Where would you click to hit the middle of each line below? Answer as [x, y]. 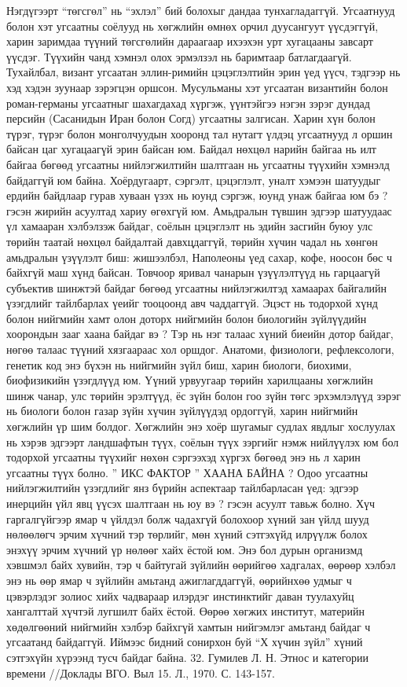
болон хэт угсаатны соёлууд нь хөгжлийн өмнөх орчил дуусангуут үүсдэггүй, [192, 26]
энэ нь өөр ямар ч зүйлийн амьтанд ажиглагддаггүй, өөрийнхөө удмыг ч [179, 580]
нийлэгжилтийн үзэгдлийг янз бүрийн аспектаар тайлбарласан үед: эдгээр [183, 488]
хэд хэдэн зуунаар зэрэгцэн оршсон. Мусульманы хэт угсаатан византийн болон [197, 87]
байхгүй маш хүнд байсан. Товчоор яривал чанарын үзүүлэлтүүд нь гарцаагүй [193, 272]
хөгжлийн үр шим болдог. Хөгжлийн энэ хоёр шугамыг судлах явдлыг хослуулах [201, 426]
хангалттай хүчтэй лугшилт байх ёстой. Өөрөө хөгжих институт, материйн [185, 611]
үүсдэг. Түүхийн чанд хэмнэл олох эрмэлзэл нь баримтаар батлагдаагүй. [179, 56]
